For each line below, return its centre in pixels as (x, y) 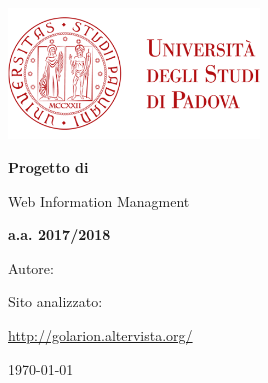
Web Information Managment (99, 200)
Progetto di (48, 167)
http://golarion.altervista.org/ (100, 335)
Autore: (31, 267)
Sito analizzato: (55, 301)
